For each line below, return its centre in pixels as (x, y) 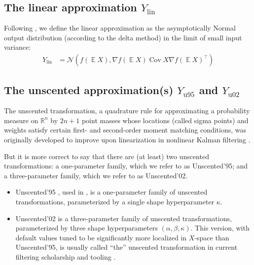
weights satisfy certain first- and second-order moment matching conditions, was (125, 130)
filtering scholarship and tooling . (66, 256)
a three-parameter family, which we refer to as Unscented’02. (96, 175)
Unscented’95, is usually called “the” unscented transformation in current (127, 247)
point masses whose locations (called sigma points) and (165, 120)
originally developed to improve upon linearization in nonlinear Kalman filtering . (127, 139)
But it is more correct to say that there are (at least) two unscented (107, 156)
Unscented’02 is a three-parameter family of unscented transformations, (124, 218)
